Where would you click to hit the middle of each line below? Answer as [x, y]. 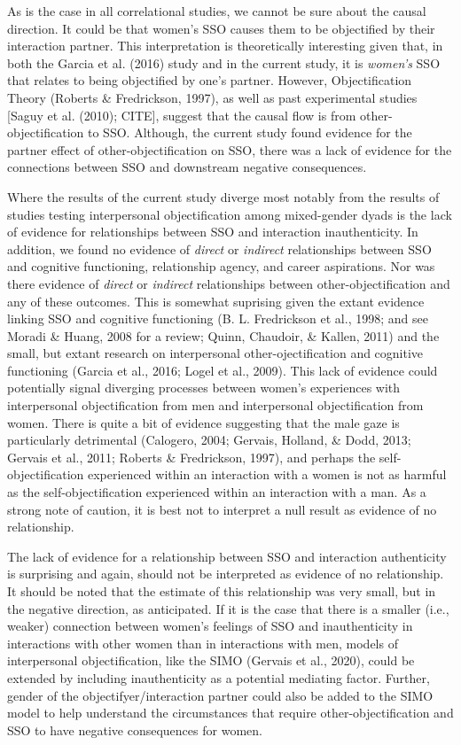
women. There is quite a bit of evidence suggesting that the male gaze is [203, 422]
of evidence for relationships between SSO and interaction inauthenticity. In [213, 232]
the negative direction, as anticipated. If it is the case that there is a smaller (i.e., [228, 608]
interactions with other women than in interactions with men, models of [203, 643]
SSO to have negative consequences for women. [135, 729]
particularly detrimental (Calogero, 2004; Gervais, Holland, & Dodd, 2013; [209, 440]
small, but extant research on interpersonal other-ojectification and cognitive [215, 353]
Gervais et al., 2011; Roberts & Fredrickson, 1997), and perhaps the [191, 457]
